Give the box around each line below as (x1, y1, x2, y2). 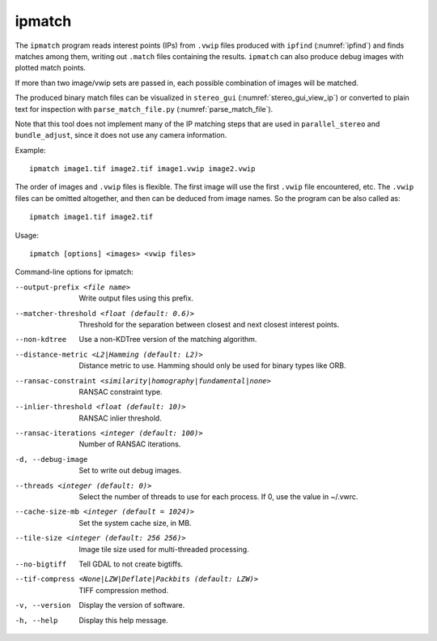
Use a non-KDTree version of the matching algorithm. (78, 335, 257, 344)
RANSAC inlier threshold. (78, 413, 162, 423)
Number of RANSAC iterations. (78, 439, 181, 449)
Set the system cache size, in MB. (78, 518, 192, 528)
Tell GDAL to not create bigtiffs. (78, 559, 184, 569)
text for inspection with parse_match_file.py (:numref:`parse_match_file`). (15, 104, 274, 113)
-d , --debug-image (15, 455, 88, 464)
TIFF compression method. (78, 585, 169, 595)
